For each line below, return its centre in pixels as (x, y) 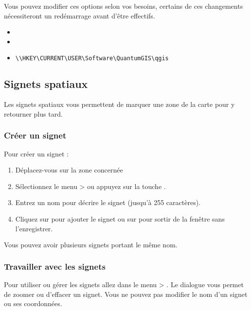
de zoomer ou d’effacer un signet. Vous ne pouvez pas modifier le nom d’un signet (126, 294)
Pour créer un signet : (36, 153)
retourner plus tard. (33, 113)
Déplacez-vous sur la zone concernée (69, 170)
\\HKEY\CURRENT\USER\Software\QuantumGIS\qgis (92, 59)
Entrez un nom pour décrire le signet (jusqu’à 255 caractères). (108, 202)
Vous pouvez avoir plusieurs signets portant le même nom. (91, 245)
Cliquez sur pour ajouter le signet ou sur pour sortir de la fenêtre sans (120, 219)
